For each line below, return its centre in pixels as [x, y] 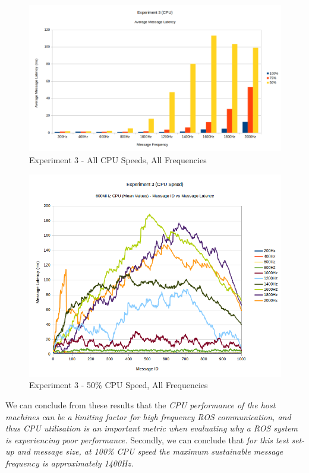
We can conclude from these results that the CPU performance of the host [141, 405]
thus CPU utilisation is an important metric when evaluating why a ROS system [152, 428]
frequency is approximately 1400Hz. [70, 463]
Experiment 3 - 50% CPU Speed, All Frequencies [119, 385]
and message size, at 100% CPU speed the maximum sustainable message [150, 451]
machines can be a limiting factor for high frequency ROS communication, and [148, 416]
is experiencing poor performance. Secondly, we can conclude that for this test [147, 439]
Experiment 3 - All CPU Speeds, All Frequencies [118, 160]
